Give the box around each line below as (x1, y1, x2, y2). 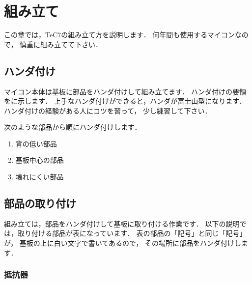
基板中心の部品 (15, 155, 64, 165)
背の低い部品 (15, 138, 57, 148)
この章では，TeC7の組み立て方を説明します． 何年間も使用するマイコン (4, 29, 235, 40)
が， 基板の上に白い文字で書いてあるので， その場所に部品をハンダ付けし (4, 238, 242, 248)
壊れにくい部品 (15, 171, 64, 182)
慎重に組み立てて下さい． (20, 39, 103, 49)
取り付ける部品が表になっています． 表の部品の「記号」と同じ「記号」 (17, 228, 247, 238)
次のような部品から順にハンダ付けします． (4, 122, 141, 132)
